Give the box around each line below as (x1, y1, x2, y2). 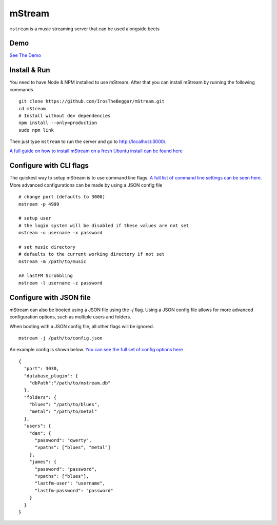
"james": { (29, 459, 57, 465)
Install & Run (9, 66, 51, 74)
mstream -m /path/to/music (18, 258, 87, 264)
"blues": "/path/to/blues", (29, 401, 100, 408)
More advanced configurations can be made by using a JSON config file (9, 182, 163, 188)
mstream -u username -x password (18, 230, 103, 236)
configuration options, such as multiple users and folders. (9, 314, 132, 320)
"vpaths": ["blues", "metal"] (34, 445, 111, 451)
